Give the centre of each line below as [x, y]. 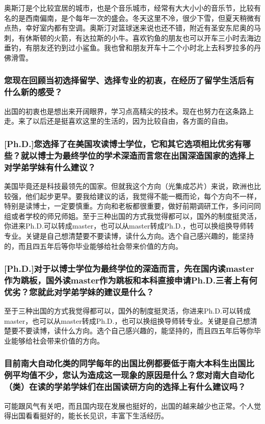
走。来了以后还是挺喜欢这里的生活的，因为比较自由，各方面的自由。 [118, 121]
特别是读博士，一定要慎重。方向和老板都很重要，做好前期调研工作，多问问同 [132, 206]
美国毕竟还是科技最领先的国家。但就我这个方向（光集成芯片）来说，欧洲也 [129, 186]
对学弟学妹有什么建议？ [50, 167]
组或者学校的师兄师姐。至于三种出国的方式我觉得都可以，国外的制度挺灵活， [132, 216]
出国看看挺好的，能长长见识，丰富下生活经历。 [89, 416]
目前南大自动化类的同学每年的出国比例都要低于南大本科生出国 [125, 363]
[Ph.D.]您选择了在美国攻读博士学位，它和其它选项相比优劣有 [123, 143]
